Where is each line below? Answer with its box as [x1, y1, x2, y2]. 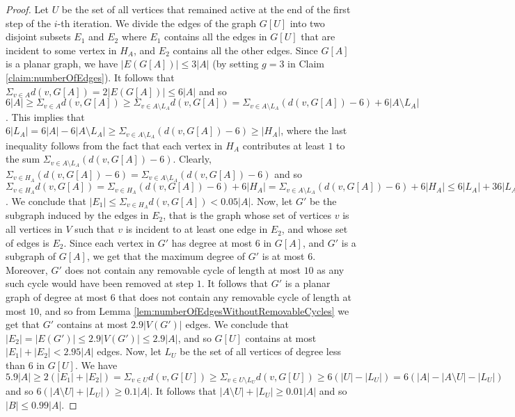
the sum [6, 152, 40, 166]
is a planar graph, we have [6, 56, 118, 71]
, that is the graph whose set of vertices [163, 208, 332, 222]
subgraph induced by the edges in [6, 208, 149, 222]
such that [74, 222, 115, 236]
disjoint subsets [6, 29, 71, 44]
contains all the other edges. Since [173, 42, 318, 57]
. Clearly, [173, 152, 212, 166]
